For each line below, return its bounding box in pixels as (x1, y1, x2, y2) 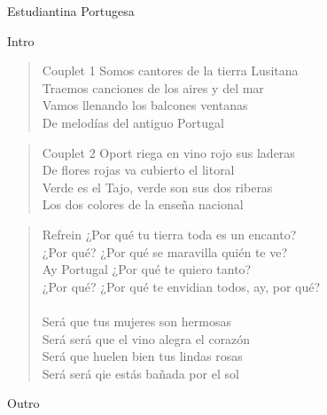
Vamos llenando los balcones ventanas (42, 96, 248, 114)
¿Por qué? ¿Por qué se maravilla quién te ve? (42, 242, 288, 261)
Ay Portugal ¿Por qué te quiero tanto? (42, 260, 252, 278)
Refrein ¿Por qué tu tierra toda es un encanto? (42, 224, 297, 243)
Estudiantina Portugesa (7, 2, 135, 20)
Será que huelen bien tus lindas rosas (42, 347, 243, 365)
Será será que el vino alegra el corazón (42, 329, 251, 348)
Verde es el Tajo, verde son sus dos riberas (42, 177, 273, 196)
